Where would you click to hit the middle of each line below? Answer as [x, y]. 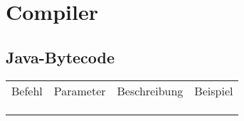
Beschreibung [150, 90]
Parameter [80, 90]
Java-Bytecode [60, 57]
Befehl [27, 90]
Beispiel [214, 90]
